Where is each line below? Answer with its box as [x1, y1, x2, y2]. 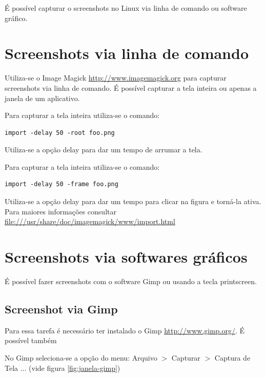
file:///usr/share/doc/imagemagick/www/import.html [5, 216, 175, 227]
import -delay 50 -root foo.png [5, 129, 115, 136]
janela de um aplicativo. [5, 92, 80, 103]
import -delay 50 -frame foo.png [5, 181, 118, 188]
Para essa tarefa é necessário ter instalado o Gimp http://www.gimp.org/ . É [5, 325, 245, 335]
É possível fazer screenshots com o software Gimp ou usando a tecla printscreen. [5, 275, 257, 286]
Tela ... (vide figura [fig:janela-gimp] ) [5, 362, 120, 373]
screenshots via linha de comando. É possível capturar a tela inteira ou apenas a [5, 82, 257, 93]
